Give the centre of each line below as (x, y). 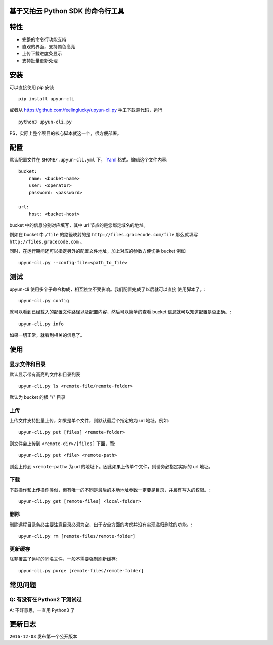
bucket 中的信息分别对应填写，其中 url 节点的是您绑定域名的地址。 (79, 225)
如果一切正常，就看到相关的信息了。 (47, 335)
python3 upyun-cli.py (45, 122)
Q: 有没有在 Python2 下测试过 (45, 600)
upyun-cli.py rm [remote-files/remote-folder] (77, 536)
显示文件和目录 (28, 365)
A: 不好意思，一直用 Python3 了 (42, 610)
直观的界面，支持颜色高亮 (49, 46)
